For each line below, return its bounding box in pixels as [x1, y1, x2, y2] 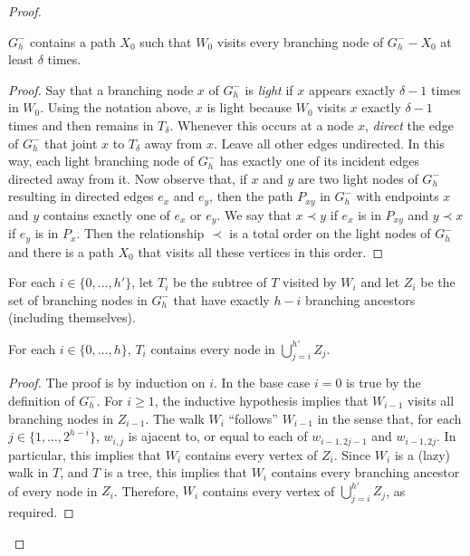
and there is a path [8, 242, 114, 261]
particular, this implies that [8, 445, 162, 464]
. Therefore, [113, 481, 179, 500]
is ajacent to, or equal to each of [128, 427, 308, 446]
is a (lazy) [394, 445, 451, 464]
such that [139, 32, 192, 51]
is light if [245, 80, 293, 99]
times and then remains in [8, 115, 154, 134]
